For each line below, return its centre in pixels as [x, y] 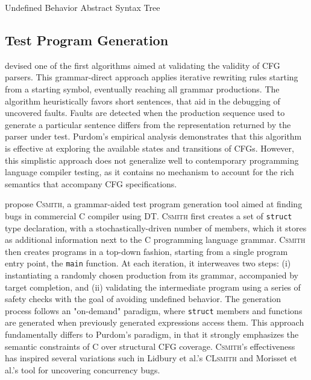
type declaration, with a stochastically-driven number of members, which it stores [156, 227]
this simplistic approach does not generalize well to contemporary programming [152, 160]
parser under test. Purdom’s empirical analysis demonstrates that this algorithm [153, 136]
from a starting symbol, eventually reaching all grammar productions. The [142, 89]
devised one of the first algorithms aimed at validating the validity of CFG [143, 65]
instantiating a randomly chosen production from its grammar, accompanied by [152, 275]
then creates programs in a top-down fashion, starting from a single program [146, 251]
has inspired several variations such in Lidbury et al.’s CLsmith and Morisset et [151, 358]
